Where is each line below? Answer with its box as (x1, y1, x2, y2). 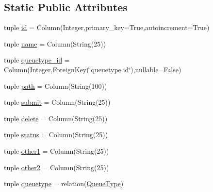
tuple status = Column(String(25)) (4, 129, 108, 140)
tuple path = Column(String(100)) (4, 80, 107, 91)
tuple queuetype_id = (4, 55, 70, 65)
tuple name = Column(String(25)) (4, 38, 106, 48)
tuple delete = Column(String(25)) (4, 113, 108, 123)
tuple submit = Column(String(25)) (4, 97, 111, 107)
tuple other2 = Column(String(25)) (4, 162, 109, 172)
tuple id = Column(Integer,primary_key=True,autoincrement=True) (4, 22, 210, 32)
